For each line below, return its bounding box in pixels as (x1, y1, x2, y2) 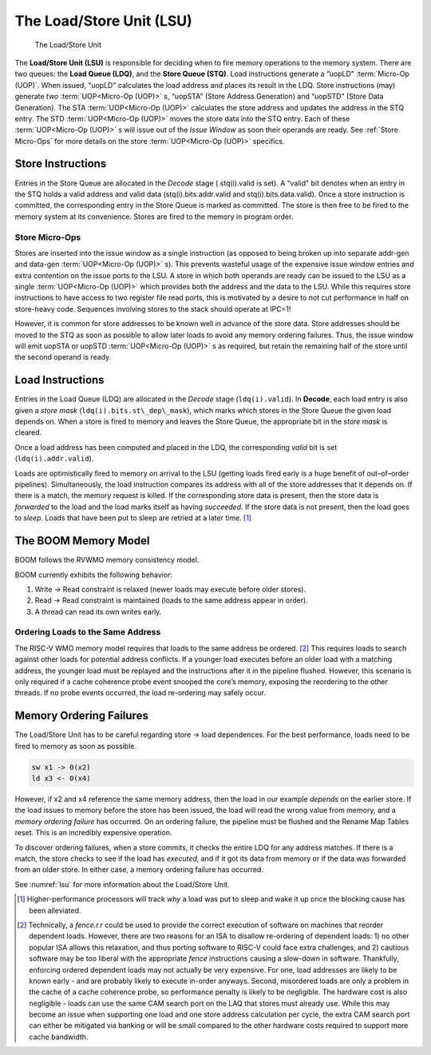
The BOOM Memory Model (14, 534, 150, 547)
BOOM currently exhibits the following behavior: (14, 570, 173, 579)
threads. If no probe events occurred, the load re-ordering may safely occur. (14, 688, 267, 698)
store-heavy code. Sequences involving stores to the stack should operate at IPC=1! (14, 304, 291, 313)
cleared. (14, 428, 42, 437)
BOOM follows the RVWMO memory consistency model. (14, 555, 200, 565)
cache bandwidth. (29, 1032, 89, 1041)
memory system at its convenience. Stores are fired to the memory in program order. (14, 212, 294, 221)
